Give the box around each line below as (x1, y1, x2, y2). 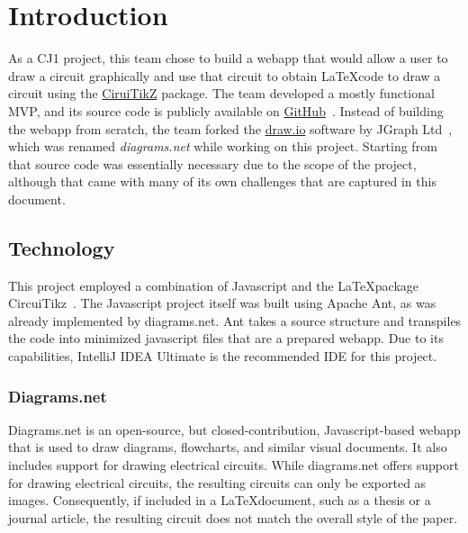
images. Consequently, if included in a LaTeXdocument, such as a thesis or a (8, 491, 431, 510)
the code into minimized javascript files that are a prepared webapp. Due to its (8, 329, 444, 348)
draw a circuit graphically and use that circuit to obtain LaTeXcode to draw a (8, 66, 441, 85)
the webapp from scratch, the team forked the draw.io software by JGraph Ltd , (8, 119, 453, 138)
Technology (8, 233, 115, 261)
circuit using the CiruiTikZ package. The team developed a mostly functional (8, 84, 435, 103)
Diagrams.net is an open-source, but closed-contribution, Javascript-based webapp (8, 420, 461, 438)
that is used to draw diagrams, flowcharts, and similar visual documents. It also (8, 438, 447, 456)
